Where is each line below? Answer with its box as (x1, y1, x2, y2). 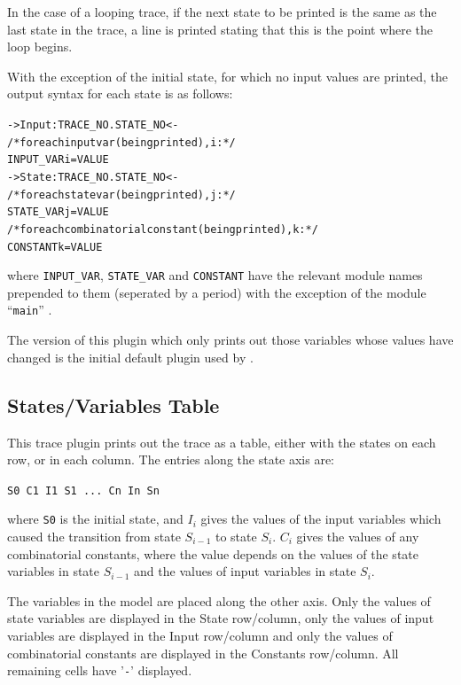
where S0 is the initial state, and (7, 510, 184, 528)
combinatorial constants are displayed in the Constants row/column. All (7, 643, 399, 662)
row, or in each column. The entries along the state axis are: (7, 450, 335, 469)
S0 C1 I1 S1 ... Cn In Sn (7, 484, 160, 497)
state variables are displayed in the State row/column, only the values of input (7, 609, 434, 627)
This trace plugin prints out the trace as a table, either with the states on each (7, 432, 436, 451)
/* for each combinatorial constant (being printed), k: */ (7, 222, 318, 236)
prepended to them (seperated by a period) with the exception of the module (7, 283, 426, 301)
